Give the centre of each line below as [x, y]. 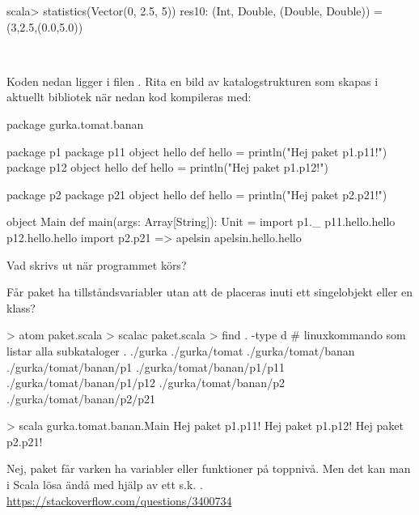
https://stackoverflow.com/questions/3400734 [119, 500]
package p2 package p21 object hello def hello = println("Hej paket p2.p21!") [197, 194]
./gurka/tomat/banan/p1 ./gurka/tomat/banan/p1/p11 [146, 366]
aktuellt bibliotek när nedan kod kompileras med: [129, 97]
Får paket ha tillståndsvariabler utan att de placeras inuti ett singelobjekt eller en [210, 292]
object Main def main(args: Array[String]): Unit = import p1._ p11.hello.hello [201, 221]
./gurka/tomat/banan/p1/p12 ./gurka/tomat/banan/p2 [146, 383]
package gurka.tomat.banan [75, 123]
